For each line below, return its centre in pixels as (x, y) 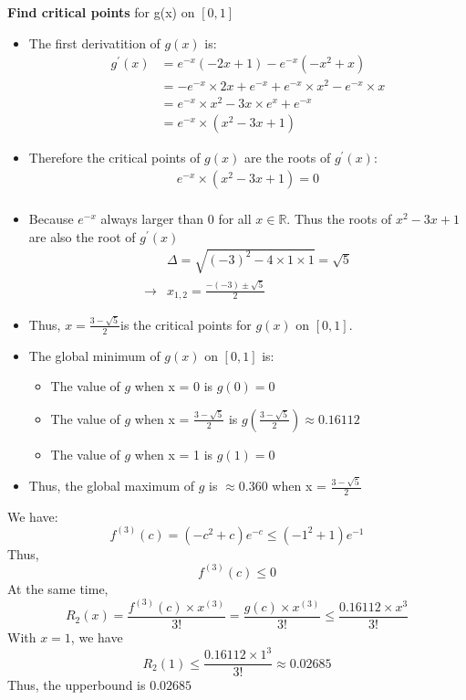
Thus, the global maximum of (112, 486)
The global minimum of (94, 355)
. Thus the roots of (339, 219)
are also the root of (82, 236)
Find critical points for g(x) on (101, 12)
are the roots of (287, 158)
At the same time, (58, 588)
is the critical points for (186, 324)
